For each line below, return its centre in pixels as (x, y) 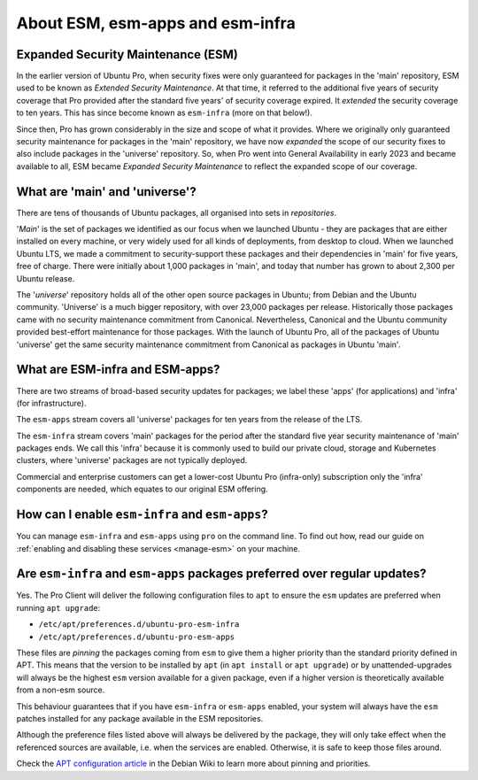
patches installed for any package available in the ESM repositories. (140, 718)
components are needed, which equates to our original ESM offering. (143, 489)
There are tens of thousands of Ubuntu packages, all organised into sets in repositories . (176, 212)
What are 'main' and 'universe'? (106, 192)
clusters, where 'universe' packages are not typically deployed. (132, 460)
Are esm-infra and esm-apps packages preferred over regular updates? (221, 574)
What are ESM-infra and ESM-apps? (118, 370)
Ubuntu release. (46, 278)
